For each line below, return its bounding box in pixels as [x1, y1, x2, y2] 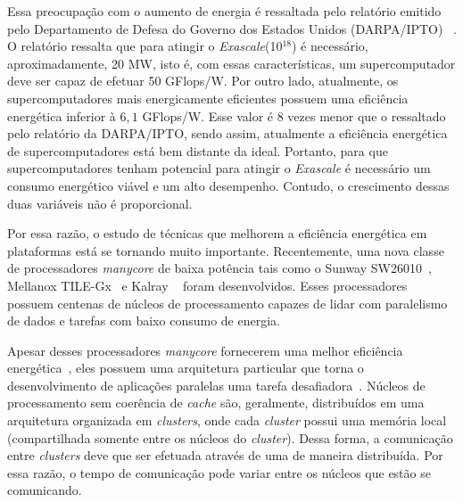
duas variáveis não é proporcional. [7, 193, 193, 212]
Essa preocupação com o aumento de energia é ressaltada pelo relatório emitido [7, 2, 442, 20]
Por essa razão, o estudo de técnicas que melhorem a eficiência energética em [7, 224, 427, 243]
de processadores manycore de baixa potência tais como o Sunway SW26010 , [7, 259, 432, 277]
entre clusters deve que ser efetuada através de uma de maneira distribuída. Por [7, 446, 443, 465]
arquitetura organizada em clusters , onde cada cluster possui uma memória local [7, 411, 447, 430]
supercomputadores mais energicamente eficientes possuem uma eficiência [7, 88, 409, 107]
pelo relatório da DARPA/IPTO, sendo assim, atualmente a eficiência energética [7, 124, 448, 143]
